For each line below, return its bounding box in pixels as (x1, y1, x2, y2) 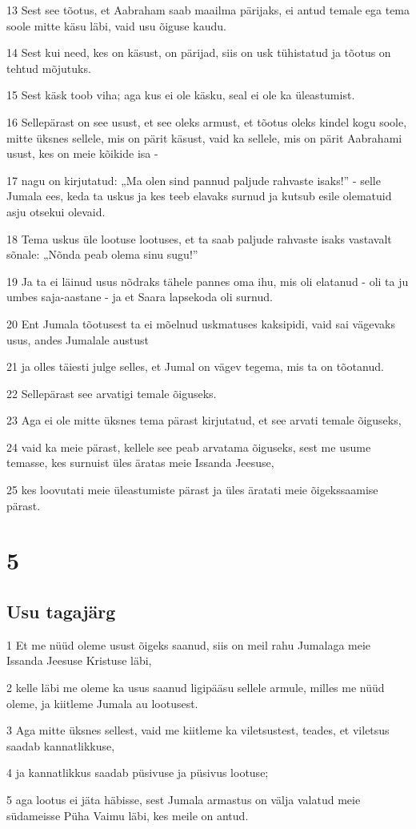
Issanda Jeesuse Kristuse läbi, (6, 652, 152, 669)
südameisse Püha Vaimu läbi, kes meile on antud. (6, 807, 249, 823)
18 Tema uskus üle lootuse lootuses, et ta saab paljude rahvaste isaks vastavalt (6, 230, 392, 247)
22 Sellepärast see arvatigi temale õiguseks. (6, 384, 217, 401)
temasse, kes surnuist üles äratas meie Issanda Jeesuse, (6, 454, 274, 471)
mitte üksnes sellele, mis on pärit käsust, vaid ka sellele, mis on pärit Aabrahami (6, 129, 402, 146)
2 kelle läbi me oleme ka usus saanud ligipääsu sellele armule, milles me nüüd (6, 679, 385, 696)
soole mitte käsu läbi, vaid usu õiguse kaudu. (6, 17, 226, 34)
